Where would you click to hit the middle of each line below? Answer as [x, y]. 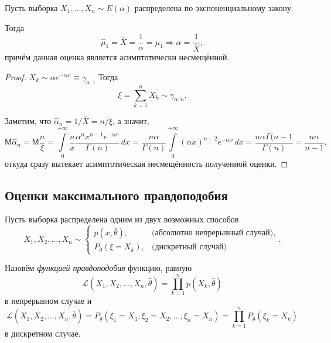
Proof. [16, 76]
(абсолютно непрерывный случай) [213, 233]
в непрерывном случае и [48, 300]
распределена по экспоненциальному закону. [214, 8]
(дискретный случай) [189, 247]
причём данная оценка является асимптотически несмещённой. [117, 57]
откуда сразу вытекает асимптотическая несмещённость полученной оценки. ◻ [146, 163]
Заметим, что [28, 120]
